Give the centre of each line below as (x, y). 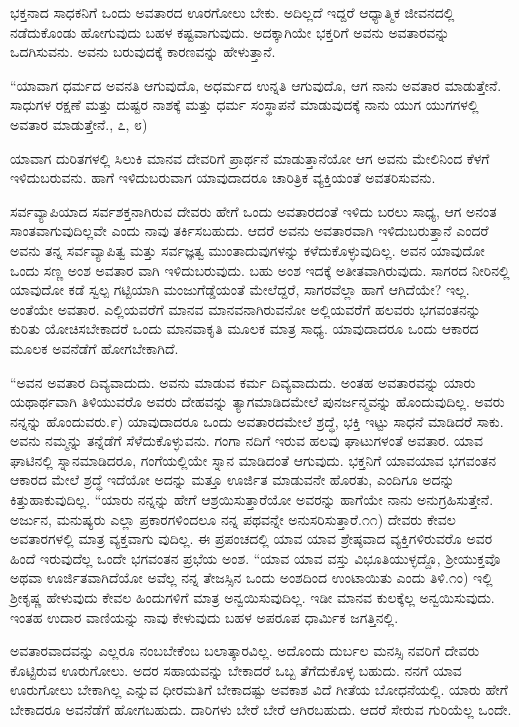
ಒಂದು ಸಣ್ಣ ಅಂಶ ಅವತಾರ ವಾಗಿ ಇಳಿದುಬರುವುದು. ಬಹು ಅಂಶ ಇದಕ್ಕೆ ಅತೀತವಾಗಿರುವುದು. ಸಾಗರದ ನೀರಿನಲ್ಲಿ (260, 269)
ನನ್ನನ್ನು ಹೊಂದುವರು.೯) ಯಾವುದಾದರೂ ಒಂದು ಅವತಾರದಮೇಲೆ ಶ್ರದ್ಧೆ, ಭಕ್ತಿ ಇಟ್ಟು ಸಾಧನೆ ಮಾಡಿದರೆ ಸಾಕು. (257, 420)
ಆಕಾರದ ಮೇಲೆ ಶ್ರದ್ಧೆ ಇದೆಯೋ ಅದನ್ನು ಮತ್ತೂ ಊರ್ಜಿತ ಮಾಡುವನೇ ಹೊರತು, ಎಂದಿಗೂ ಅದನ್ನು (232, 479)
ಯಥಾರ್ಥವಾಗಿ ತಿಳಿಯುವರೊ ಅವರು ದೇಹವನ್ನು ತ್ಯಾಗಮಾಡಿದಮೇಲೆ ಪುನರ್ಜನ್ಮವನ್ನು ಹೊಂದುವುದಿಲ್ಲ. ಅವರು (257, 401)
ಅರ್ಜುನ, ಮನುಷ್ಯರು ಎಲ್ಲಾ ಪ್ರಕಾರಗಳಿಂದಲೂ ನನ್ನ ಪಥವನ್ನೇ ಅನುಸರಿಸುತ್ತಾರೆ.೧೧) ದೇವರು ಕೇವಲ (233, 518)
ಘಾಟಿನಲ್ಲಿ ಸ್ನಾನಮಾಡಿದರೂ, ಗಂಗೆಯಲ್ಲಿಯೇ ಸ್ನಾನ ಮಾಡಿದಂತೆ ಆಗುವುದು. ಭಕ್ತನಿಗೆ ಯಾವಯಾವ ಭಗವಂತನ (253, 459)
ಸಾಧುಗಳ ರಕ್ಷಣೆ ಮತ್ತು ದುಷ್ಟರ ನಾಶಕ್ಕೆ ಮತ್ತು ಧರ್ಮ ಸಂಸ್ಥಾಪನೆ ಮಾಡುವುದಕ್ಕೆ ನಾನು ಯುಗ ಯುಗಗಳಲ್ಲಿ (244, 104)
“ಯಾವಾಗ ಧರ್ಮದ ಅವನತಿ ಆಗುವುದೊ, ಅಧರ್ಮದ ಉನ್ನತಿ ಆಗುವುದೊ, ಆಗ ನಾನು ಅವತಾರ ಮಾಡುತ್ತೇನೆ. (256, 84)
